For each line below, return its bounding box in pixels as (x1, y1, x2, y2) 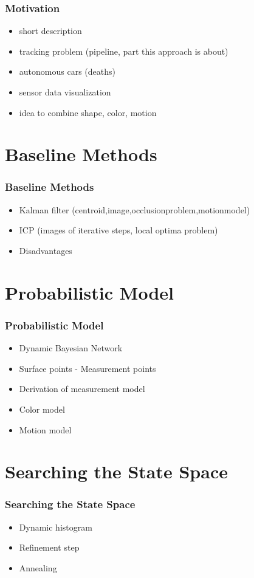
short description (19, 24, 82, 37)
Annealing (19, 561, 57, 574)
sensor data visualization (19, 86, 111, 98)
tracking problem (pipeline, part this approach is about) (19, 44, 228, 57)
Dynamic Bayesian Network (19, 342, 123, 354)
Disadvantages (19, 244, 72, 256)
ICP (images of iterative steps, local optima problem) (19, 224, 218, 236)
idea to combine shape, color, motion (19, 106, 157, 119)
